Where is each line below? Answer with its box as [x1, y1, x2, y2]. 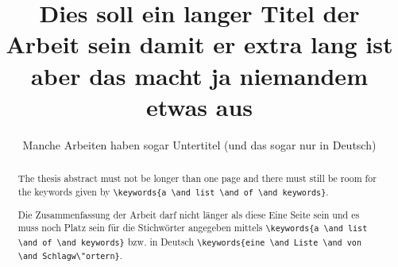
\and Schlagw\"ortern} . [17, 248, 122, 261]
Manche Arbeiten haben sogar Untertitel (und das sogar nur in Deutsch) [22, 136, 377, 153]
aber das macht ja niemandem [31, 59, 368, 91]
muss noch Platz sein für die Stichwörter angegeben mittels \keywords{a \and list [17, 221, 368, 234]
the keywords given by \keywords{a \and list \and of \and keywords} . [17, 184, 329, 198]
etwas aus [145, 90, 253, 122]
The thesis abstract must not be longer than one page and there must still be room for [17, 172, 377, 185]
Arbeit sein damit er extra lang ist [6, 28, 393, 60]
